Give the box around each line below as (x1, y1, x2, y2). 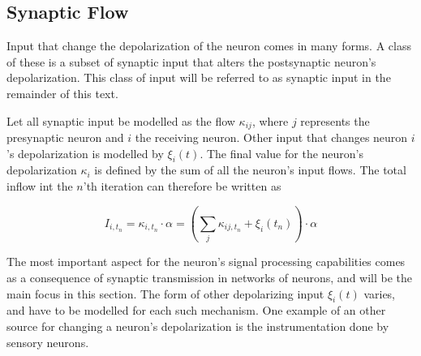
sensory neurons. (6, 333, 89, 350)
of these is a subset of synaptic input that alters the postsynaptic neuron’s (6, 53, 376, 70)
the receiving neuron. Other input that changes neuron (135, 129, 408, 146)
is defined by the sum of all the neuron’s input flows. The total (94, 161, 406, 178)
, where (251, 112, 289, 129)
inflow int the (6, 178, 73, 195)
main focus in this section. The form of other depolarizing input (6, 285, 324, 302)
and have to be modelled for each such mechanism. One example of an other (6, 302, 386, 319)
